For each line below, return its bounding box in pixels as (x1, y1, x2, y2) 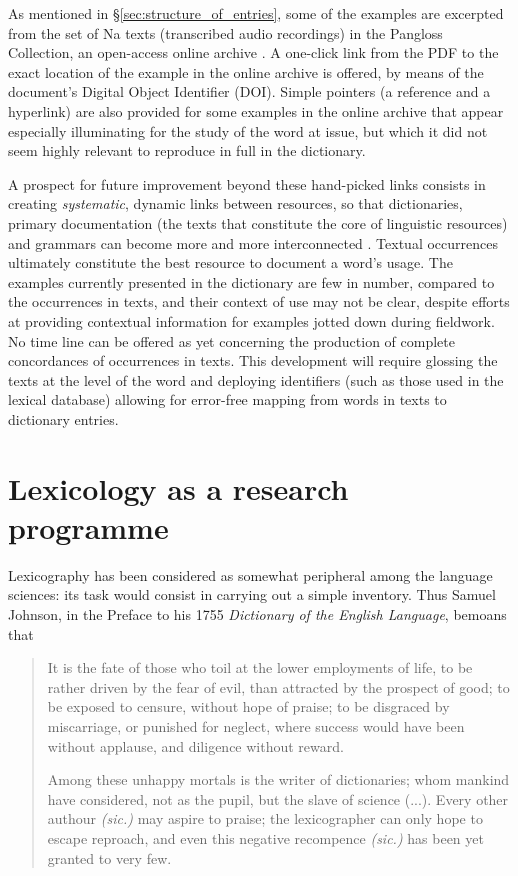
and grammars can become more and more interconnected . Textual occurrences (8, 232, 498, 253)
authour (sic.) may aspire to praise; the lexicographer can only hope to (47, 808, 483, 829)
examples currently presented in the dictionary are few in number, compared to (8, 271, 495, 292)
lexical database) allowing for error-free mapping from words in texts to (8, 389, 447, 410)
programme (8, 506, 169, 547)
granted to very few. (47, 847, 172, 868)
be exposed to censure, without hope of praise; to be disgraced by (47, 696, 450, 717)
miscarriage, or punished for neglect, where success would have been (47, 715, 465, 736)
